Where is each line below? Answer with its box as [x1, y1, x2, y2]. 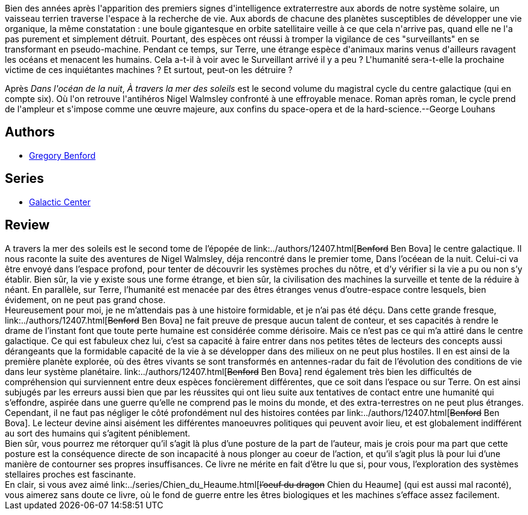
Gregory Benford [29, 150, 96, 161]
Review [5, 217, 50, 233]
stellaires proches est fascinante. [5, 469, 136, 479]
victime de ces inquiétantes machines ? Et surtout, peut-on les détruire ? [5, 65, 293, 75]
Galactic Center [29, 196, 91, 207]
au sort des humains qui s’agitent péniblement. [5, 427, 191, 438]
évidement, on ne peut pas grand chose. [5, 294, 166, 305]
